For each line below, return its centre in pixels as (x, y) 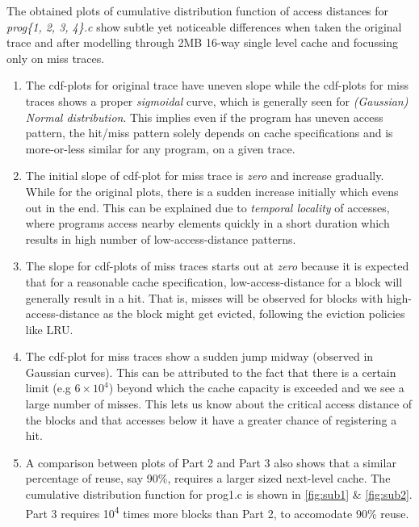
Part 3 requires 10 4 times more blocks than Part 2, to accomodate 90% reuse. (217, 512)
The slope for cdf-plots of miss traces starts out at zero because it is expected (217, 266)
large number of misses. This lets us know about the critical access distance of (219, 404)
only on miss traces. (56, 58)
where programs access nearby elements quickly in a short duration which (207, 223)
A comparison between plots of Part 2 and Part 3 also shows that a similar (211, 462)
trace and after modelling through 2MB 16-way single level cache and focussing (203, 42)
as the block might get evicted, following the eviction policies (254, 314)
